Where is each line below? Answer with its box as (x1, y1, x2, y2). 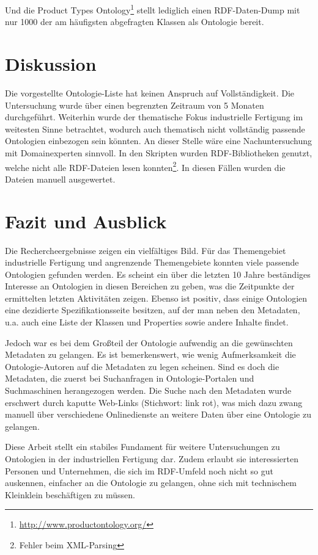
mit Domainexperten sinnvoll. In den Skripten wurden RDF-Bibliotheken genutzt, (5, 146, 312, 159)
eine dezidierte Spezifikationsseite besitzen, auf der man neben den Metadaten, (5, 303, 300, 316)
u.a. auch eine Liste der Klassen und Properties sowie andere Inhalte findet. (5, 316, 289, 328)
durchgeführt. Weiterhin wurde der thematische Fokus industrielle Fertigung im (5, 111, 303, 123)
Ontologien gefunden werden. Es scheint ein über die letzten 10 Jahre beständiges (5, 267, 311, 280)
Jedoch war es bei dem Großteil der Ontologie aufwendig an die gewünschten (5, 336, 293, 349)
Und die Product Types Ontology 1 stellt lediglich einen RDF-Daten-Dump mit (5, 2, 300, 16)
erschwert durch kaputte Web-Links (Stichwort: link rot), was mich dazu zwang (5, 396, 303, 408)
